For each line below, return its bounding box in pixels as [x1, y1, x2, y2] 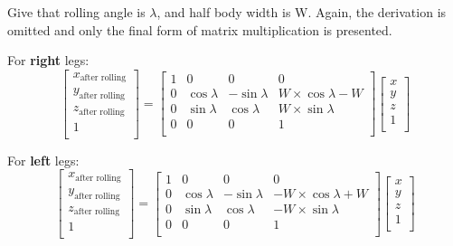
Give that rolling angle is [7, 3, 146, 21]
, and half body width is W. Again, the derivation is [156, 3, 447, 21]
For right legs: [7, 51, 90, 70]
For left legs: [7, 150, 80, 169]
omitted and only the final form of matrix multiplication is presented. [7, 20, 392, 39]
